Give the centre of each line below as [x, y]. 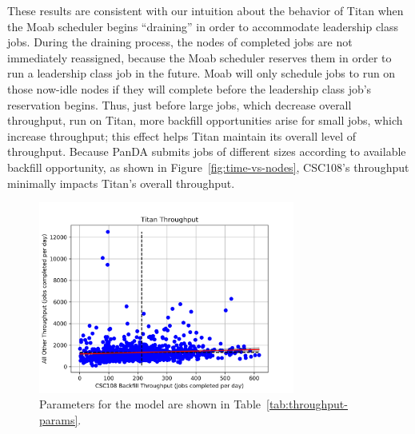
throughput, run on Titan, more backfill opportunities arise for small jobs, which [205, 120]
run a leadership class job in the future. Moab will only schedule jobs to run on [202, 73]
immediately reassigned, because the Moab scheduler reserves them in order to [200, 57]
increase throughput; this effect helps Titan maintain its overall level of [182, 135]
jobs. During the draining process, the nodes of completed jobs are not [180, 42]
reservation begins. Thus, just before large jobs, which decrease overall [180, 104]
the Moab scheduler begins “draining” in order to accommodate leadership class [203, 26]
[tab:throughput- [307, 404]
